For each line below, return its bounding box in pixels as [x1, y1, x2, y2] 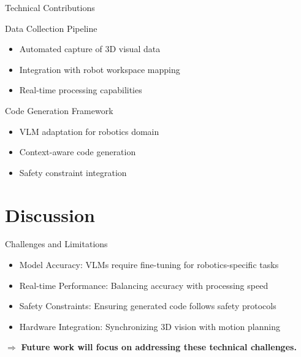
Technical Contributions [5, 1, 95, 13]
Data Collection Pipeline [5, 21, 97, 34]
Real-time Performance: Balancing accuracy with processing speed [19, 278, 269, 291]
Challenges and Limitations [5, 237, 108, 250]
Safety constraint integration [19, 166, 127, 178]
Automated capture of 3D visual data [19, 42, 161, 55]
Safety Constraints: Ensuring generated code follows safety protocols [19, 299, 276, 312]
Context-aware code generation [19, 145, 136, 158]
